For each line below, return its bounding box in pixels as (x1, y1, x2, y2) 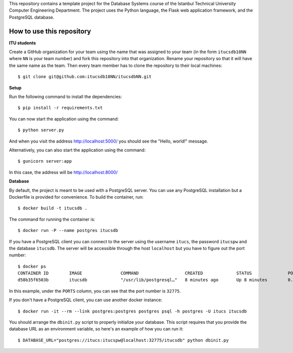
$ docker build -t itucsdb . (18, 206, 87, 211)
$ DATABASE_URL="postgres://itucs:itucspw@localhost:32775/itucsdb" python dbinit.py (18, 337, 229, 343)
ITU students (9, 40, 36, 46)
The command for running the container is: (9, 216, 95, 222)
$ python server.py (18, 127, 64, 133)
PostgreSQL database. (9, 14, 55, 20)
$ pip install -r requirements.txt (18, 105, 103, 111)
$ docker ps (18, 264, 46, 269)
